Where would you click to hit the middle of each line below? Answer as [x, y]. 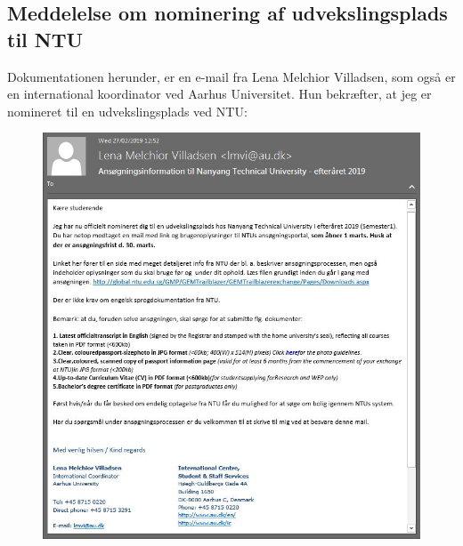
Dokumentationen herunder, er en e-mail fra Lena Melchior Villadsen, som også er [231, 76]
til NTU [45, 39]
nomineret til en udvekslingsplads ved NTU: [127, 111]
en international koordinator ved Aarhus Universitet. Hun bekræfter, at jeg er [219, 94]
